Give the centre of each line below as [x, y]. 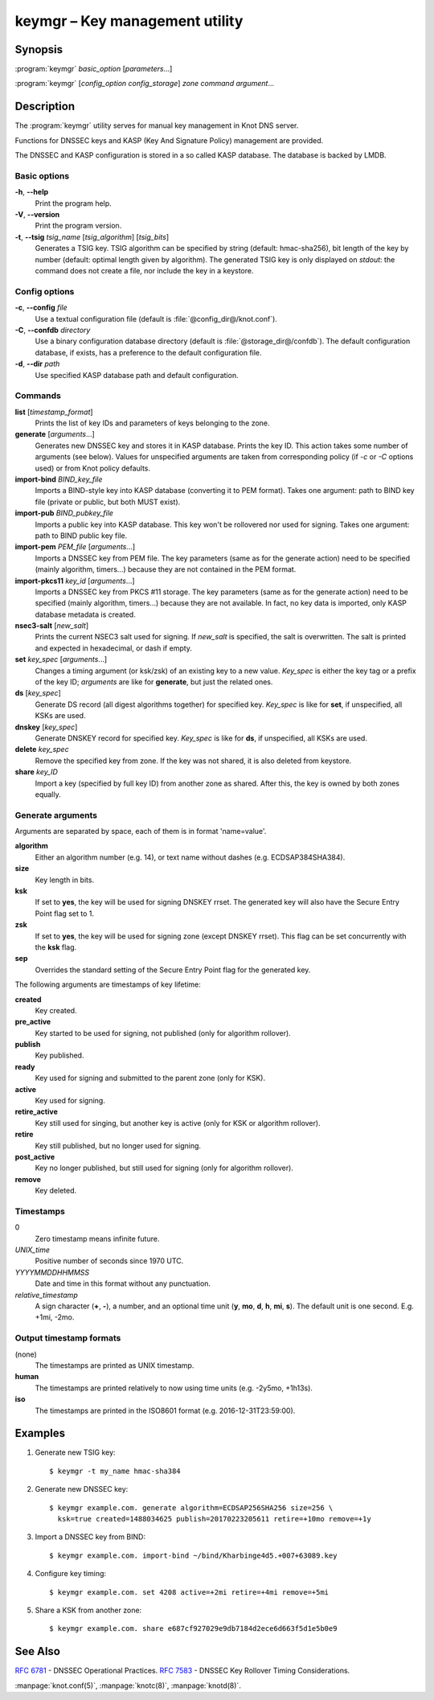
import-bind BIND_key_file [59, 479]
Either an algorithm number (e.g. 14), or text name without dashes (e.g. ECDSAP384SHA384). [190, 857]
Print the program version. [78, 226]
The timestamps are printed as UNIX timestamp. [115, 1365]
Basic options [42, 175]
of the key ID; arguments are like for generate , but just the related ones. [154, 682]
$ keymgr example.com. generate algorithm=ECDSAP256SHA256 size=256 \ [191, 1507]
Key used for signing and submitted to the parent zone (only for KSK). [150, 1078]
